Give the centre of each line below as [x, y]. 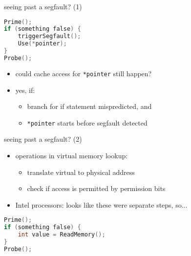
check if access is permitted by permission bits [96, 188]
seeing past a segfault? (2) [43, 139]
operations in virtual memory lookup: [72, 155]
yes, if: [25, 90]
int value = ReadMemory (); [62, 235]
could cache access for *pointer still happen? [84, 73]
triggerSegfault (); [49, 36]
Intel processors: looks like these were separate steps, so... [101, 204]
